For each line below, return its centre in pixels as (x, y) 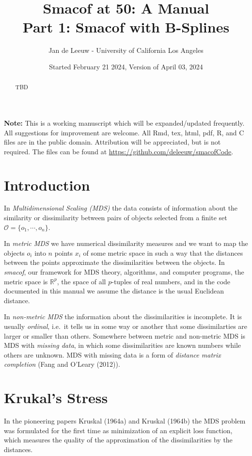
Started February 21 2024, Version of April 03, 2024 (126, 66)
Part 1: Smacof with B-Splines (126, 27)
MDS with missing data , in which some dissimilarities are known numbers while (123, 345)
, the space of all (81, 281)
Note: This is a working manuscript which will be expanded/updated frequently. (124, 122)
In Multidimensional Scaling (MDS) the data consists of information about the (121, 208)
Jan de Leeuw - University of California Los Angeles (126, 50)
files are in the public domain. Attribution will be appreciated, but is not (112, 142)
